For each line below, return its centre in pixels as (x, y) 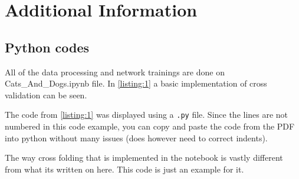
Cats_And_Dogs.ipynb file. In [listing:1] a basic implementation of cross (136, 83)
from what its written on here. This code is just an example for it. (124, 169)
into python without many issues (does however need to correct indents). (136, 137)
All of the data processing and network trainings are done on (115, 72)
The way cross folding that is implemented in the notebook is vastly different (144, 158)
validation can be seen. (46, 95)
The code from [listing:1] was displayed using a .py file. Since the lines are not (147, 115)
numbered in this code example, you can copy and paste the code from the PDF (150, 126)
